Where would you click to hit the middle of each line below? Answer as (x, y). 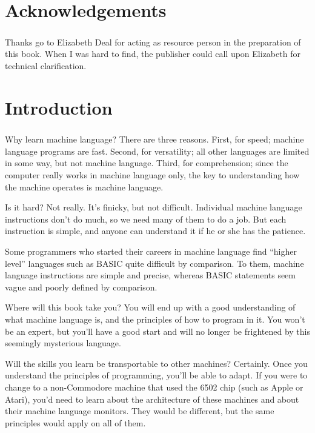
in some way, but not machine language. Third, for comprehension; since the (147, 163)
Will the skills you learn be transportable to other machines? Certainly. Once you (156, 363)
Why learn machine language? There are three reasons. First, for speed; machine (154, 139)
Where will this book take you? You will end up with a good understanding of (150, 307)
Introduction (59, 107)
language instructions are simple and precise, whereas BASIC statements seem (151, 275)
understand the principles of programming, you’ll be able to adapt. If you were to (156, 375)
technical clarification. (46, 65)
